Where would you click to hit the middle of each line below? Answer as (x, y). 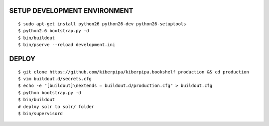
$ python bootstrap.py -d (50, 93)
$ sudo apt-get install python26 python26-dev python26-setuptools (102, 24)
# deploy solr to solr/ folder (56, 106)
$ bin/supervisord (41, 113)
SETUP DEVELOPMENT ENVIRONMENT (71, 11)
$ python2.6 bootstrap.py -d (54, 31)
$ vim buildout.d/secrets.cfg (55, 79)
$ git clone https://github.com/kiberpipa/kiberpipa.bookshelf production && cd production (134, 72)
